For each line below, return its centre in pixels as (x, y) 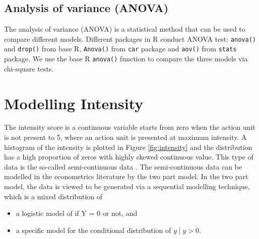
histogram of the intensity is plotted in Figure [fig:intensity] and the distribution (128, 147)
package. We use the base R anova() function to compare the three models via (126, 59)
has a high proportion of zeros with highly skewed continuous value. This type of (129, 157)
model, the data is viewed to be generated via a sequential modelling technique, (127, 186)
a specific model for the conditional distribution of (93, 230)
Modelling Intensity (74, 103)
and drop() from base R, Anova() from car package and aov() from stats (120, 49)
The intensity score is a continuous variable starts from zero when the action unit (130, 127)
